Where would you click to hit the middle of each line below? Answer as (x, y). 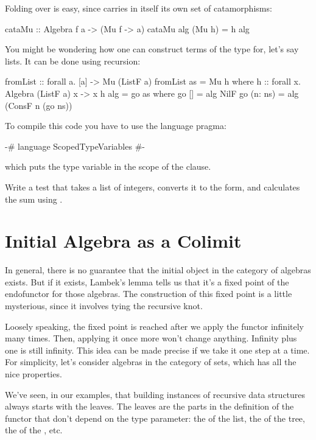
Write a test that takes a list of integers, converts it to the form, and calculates (153, 187)
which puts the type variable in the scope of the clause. (108, 166)
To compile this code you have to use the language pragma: (116, 126)
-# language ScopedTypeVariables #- (75, 146)
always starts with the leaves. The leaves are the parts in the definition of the (149, 406)
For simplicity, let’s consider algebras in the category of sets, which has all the (151, 362)
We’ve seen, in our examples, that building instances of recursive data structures (155, 394)
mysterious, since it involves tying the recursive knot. (104, 306)
